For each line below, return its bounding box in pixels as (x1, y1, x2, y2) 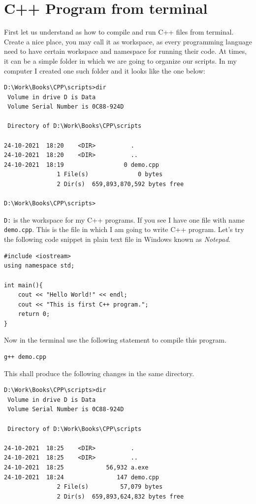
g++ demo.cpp (4, 353, 46, 361)
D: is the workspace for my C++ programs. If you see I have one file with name (4, 214, 245, 225)
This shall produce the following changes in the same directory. (4, 368, 194, 378)
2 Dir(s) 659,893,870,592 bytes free (57, 181, 184, 188)
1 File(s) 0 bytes (57, 171, 163, 178)
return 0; (18, 310, 50, 318)
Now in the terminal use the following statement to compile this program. (4, 335, 226, 345)
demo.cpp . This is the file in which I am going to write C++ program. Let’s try (4, 224, 244, 234)
